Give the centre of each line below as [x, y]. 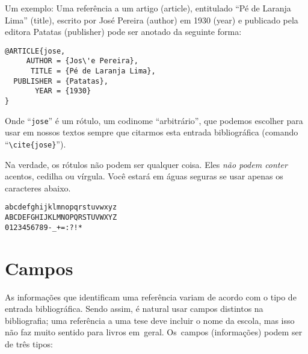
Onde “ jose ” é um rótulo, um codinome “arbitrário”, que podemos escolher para [154, 120]
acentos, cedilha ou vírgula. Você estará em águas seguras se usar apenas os [144, 176]
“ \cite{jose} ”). [35, 144]
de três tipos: [29, 343]
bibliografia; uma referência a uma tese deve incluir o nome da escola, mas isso [150, 320]
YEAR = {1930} [63, 91]
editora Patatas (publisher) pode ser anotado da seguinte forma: [123, 32]
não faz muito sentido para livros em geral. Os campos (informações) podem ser [154, 332]
